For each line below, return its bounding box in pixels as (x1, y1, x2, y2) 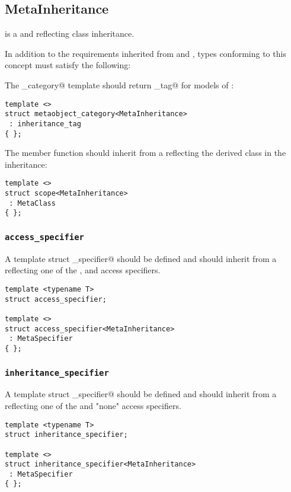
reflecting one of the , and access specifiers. (5, 264, 161, 276)
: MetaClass (9, 199, 56, 207)
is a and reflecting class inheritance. (5, 27, 135, 40)
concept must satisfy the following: (5, 59, 131, 71)
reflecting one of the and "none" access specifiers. (5, 399, 181, 411)
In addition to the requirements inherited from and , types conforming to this (5, 47, 286, 59)
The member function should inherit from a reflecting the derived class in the (5, 146, 286, 159)
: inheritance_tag (9, 119, 81, 128)
